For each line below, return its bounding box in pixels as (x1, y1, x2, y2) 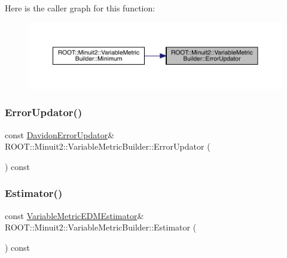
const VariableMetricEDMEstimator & (5, 209, 144, 221)
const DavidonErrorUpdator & (5, 128, 115, 141)
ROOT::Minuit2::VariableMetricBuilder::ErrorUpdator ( (5, 140, 210, 153)
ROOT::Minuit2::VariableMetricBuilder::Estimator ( (5, 221, 197, 233)
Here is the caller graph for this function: (5, 2, 155, 14)
